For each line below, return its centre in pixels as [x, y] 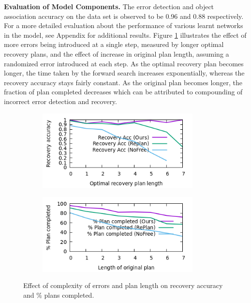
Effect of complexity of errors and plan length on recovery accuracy [123, 285]
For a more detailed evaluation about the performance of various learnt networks [124, 25]
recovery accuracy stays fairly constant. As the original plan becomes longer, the [123, 82]
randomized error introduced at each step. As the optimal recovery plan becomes [124, 63]
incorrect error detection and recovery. [60, 101]
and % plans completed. [59, 295]
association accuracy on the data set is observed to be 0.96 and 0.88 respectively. [124, 16]
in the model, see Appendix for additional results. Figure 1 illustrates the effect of [125, 35]
